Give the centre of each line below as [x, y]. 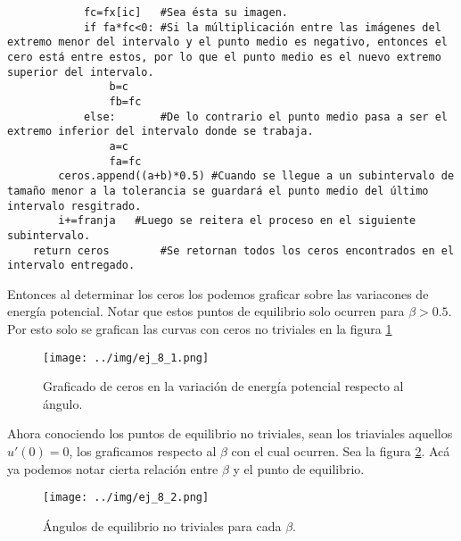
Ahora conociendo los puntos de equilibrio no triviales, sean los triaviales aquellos [230, 433]
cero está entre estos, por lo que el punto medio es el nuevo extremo [224, 57]
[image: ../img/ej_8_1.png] [126, 358]
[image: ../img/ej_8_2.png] [126, 498]
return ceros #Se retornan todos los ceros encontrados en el [243, 250]
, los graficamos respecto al [143, 451]
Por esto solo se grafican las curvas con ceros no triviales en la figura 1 [200, 329]
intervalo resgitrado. [74, 206]
